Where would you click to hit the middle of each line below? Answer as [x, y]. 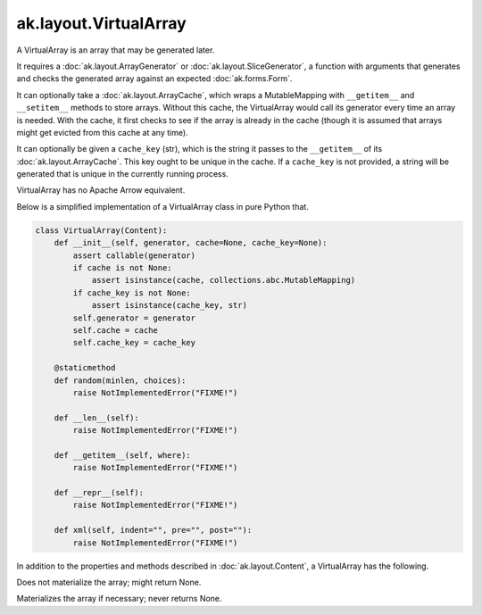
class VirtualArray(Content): [101, 230]
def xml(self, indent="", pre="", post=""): [153, 530]
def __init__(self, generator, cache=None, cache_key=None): [191, 243]
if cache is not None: [123, 268]
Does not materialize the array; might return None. [109, 582]
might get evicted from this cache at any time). [102, 132]
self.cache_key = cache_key [134, 343]
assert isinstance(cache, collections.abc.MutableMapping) [224, 280]
